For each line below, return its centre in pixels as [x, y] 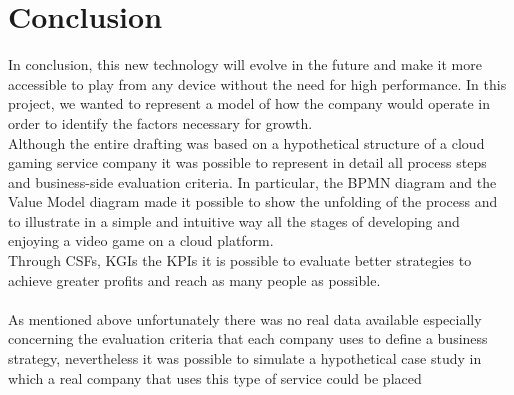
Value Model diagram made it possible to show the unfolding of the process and [253, 201]
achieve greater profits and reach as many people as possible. [194, 279]
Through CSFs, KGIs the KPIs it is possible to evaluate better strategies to [240, 260]
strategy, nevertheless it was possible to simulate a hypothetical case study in [245, 358]
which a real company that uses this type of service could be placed [215, 377]
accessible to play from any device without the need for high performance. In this [257, 83]
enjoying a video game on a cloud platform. [141, 240]
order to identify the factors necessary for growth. [160, 122]
